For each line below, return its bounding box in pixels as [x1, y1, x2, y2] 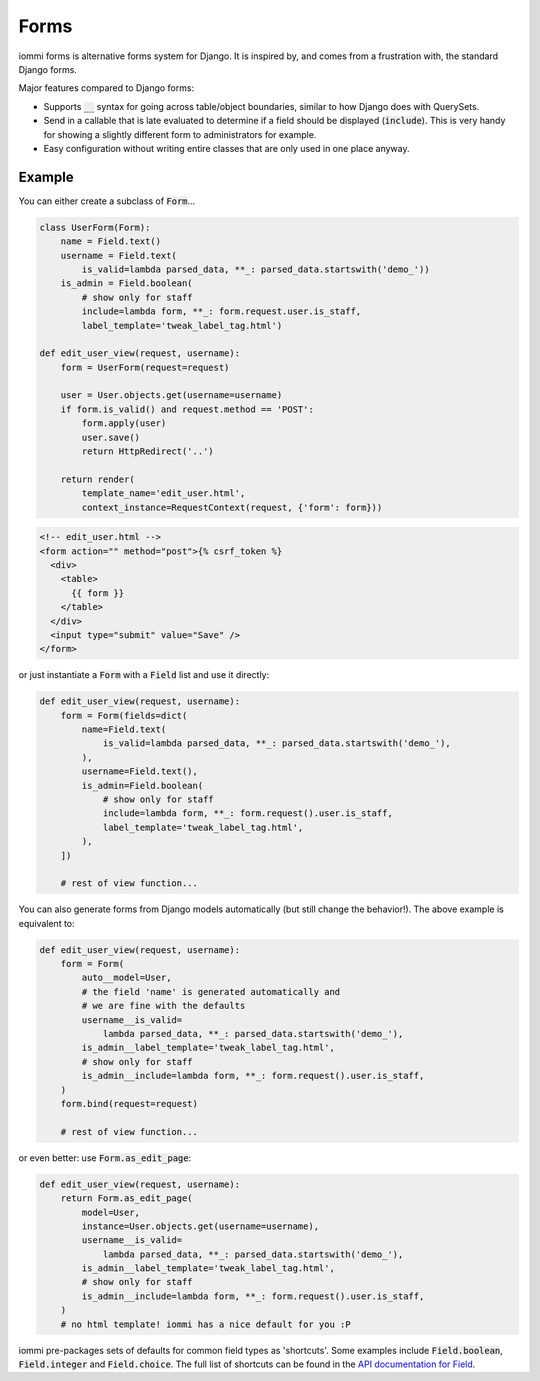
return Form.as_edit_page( [60, 1193, 194, 1204]
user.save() [81, 431, 140, 443]
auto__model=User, [81, 972, 172, 984]
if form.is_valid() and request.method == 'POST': [60, 403, 314, 415]
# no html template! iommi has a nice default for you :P [60, 1318, 351, 1330]
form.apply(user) [81, 418, 167, 429]
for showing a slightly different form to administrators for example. [43, 128, 317, 140]
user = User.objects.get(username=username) [60, 390, 283, 401]
